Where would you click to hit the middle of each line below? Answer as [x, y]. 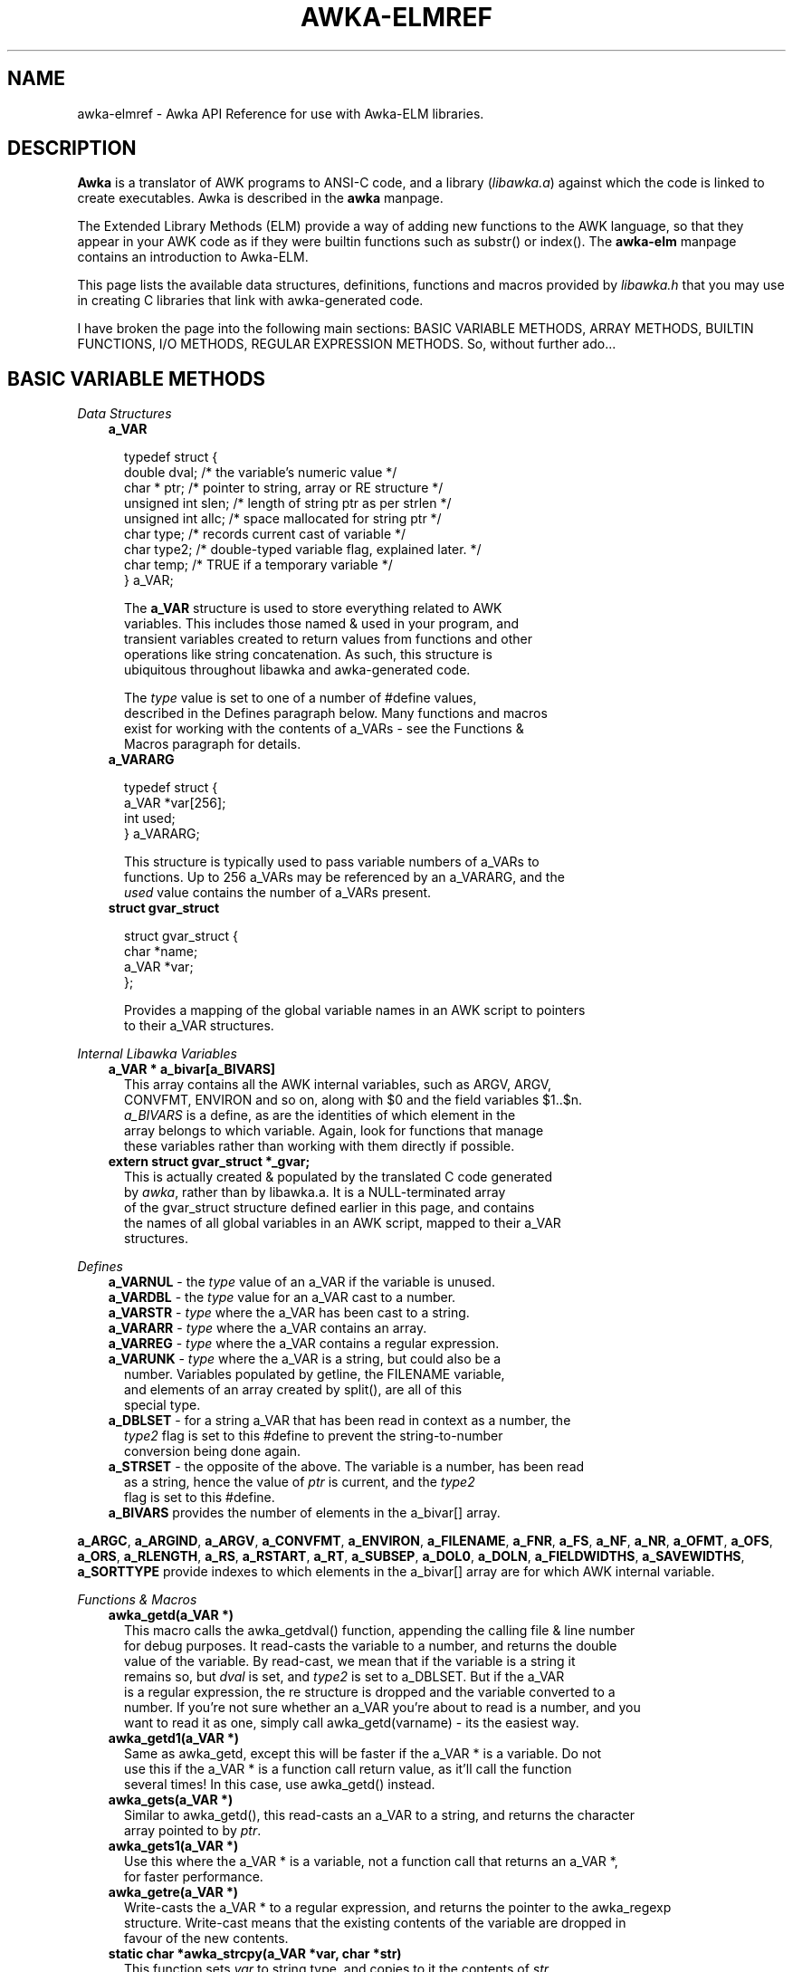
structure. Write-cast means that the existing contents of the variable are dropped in [375, 1923]
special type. [162, 1405]
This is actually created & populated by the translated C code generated [338, 1177]
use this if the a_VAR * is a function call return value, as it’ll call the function [348, 1769]
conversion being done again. [213, 1451]
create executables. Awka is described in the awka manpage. [260, 198]
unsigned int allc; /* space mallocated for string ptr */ [283, 519]
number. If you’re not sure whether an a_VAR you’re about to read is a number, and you [382, 1708]
